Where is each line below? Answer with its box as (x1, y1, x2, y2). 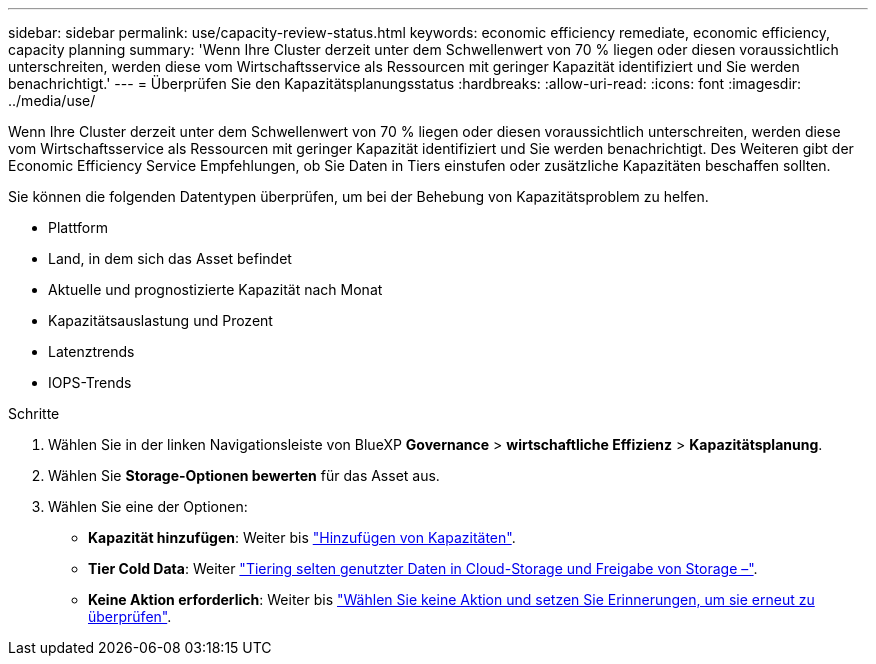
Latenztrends (48, 343, 135, 360)
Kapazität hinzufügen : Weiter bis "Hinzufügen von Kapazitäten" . (88, 529, 516, 546)
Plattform (48, 219, 108, 236)
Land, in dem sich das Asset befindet (48, 250, 292, 267)
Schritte (8, 405, 60, 422)
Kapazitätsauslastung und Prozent (48, 312, 273, 329)
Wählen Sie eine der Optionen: (48, 498, 248, 515)
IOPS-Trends (48, 374, 132, 391)
